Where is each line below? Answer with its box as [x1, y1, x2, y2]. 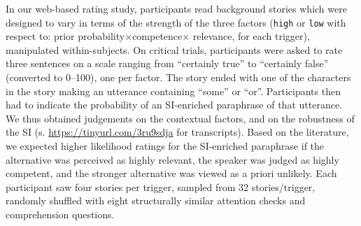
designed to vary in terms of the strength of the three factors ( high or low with [6, 15, 346, 29]
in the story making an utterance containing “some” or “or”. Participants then [6, 83, 341, 98]
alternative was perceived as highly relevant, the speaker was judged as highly [6, 152, 339, 167]
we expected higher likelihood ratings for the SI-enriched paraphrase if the [6, 139, 325, 153]
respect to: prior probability [6, 29, 125, 43]
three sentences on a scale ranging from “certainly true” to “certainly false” [6, 56, 329, 71]
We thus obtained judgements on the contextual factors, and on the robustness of [6, 111, 355, 125]
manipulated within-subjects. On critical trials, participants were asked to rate [6, 42, 343, 57]
